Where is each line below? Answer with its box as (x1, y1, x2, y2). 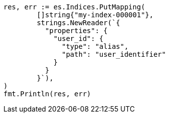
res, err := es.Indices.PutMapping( (3, 3, 145, 11)
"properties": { (45, 27, 108, 35)
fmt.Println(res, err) (3, 90, 91, 98)
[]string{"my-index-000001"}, (37, 11, 154, 19)
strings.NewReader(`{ (37, 19, 121, 27)
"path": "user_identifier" (62, 50, 166, 58)
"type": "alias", (62, 42, 128, 50)
